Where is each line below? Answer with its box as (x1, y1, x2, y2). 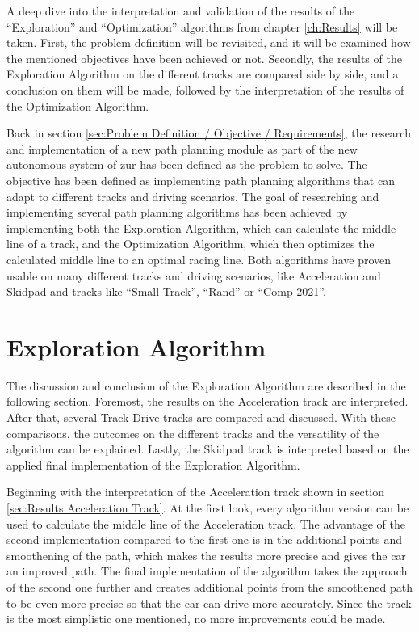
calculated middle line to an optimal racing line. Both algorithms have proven (6, 251, 392, 268)
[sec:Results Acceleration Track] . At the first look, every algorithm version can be (6, 499, 409, 516)
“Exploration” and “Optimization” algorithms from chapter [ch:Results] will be (6, 18, 398, 35)
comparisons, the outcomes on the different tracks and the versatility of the (6, 424, 379, 441)
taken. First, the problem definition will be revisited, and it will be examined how (6, 34, 411, 51)
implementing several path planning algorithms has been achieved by (6, 204, 348, 221)
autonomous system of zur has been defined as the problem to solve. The (6, 156, 367, 173)
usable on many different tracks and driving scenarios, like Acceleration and (6, 267, 381, 284)
